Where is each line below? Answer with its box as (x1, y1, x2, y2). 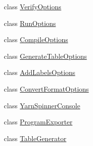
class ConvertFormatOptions (4, 83, 89, 94)
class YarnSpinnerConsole (4, 100, 80, 110)
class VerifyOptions (4, 1, 61, 11)
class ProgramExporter (4, 117, 73, 127)
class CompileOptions (4, 34, 68, 45)
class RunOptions (4, 18, 56, 28)
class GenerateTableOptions (4, 50, 87, 61)
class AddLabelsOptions (4, 67, 75, 77)
